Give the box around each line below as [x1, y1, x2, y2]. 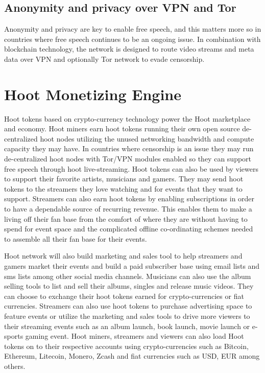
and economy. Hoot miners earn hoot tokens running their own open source [4, 123, 240, 134]
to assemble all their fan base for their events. [4, 233, 147, 244]
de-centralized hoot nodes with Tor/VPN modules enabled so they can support [4, 153, 252, 164]
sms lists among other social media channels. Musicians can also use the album [4, 270, 251, 281]
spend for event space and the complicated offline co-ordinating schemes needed [4, 223, 253, 234]
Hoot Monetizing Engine [4, 83, 182, 104]
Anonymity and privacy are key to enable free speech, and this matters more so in [4, 24, 261, 34]
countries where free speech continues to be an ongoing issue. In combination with [4, 33, 261, 44]
